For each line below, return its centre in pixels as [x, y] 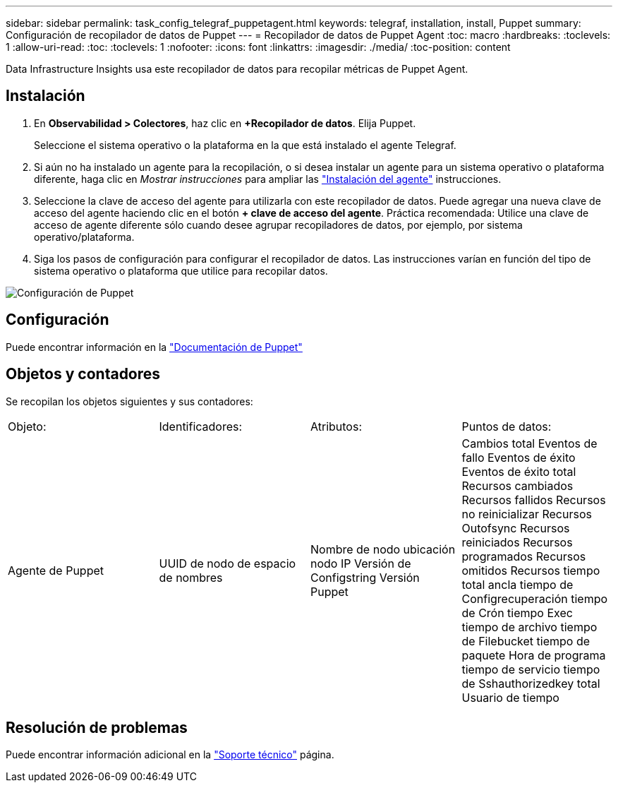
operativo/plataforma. [84, 237]
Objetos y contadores [83, 374]
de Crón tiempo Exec [517, 613]
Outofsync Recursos [516, 528]
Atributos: [336, 426]
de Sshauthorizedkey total [531, 683]
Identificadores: [201, 426]
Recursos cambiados [517, 485]
